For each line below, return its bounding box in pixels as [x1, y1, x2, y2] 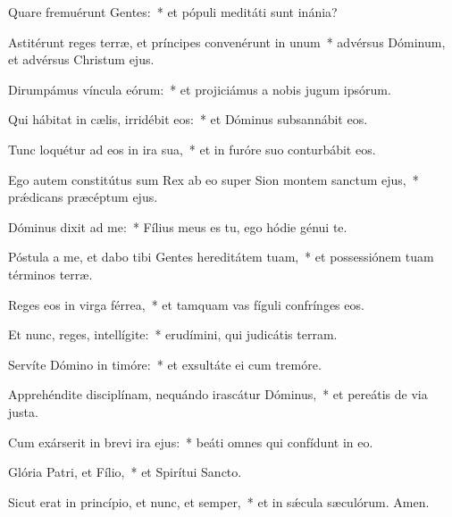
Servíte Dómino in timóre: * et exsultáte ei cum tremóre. [8, 354, 322, 373]
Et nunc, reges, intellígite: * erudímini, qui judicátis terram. [8, 325, 338, 344]
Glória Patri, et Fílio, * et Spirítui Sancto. [8, 463, 242, 481]
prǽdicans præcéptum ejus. [8, 188, 158, 206]
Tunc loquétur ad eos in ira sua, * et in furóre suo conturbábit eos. [8, 139, 376, 158]
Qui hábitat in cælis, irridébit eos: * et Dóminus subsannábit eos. [8, 110, 368, 129]
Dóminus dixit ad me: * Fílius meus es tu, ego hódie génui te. [8, 217, 347, 236]
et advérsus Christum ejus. [8, 50, 155, 69]
